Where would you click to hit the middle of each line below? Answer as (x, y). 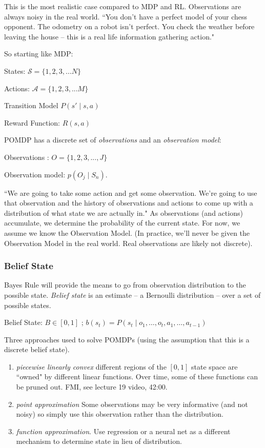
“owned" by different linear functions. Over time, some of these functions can (137, 376)
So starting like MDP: (39, 54)
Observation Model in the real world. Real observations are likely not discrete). (128, 243)
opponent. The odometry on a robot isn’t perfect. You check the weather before (129, 26)
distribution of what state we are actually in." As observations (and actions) (124, 212)
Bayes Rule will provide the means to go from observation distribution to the (125, 285)
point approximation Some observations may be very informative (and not (132, 404)
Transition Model (31, 105)
